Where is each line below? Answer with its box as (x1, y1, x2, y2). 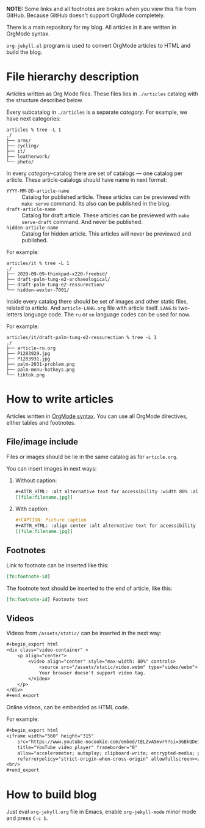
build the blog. (6, 48, 43, 56)
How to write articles (6, 392, 114, 406)
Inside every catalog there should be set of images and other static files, (6, 297, 189, 305)
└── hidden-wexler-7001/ (6, 287, 70, 293)
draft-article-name (6, 206, 56, 212)
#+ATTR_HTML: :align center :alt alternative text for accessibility (15, 523, 196, 529)
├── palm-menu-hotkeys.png (6, 367, 75, 373)
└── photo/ (6, 159, 34, 165)
